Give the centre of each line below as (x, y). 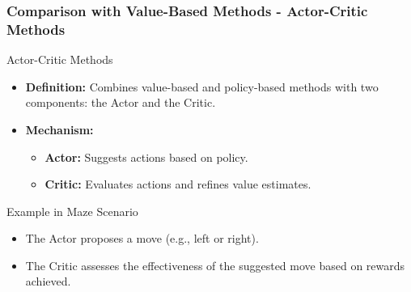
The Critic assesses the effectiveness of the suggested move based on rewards (215, 265)
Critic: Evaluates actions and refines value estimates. (178, 184)
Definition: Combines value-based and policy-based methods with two (202, 86)
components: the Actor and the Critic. (121, 102)
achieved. (48, 281)
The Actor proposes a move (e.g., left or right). (142, 238)
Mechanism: (59, 129)
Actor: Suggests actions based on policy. (146, 157)
